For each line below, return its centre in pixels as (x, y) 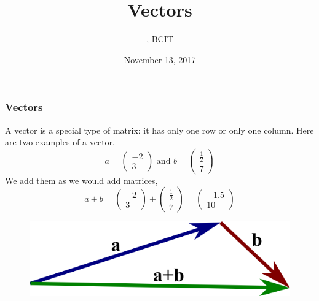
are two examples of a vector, (60, 142)
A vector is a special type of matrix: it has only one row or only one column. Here (159, 130)
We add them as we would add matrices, (81, 180)
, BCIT (160, 39)
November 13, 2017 (160, 59)
